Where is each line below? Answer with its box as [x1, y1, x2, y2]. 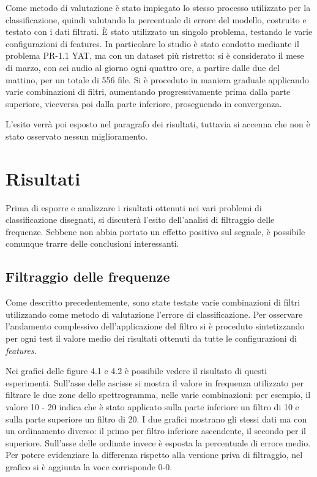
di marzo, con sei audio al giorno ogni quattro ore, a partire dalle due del [6, 61, 280, 73]
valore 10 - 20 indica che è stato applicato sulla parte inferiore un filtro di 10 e [6, 400, 299, 413]
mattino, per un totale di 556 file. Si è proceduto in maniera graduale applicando [6, 73, 309, 86]
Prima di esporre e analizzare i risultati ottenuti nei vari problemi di [6, 201, 262, 214]
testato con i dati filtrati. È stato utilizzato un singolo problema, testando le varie [6, 25, 313, 38]
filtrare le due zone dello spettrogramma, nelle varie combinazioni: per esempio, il [6, 388, 311, 401]
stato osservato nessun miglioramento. [6, 129, 148, 142]
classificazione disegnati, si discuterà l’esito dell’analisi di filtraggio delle [6, 213, 275, 226]
